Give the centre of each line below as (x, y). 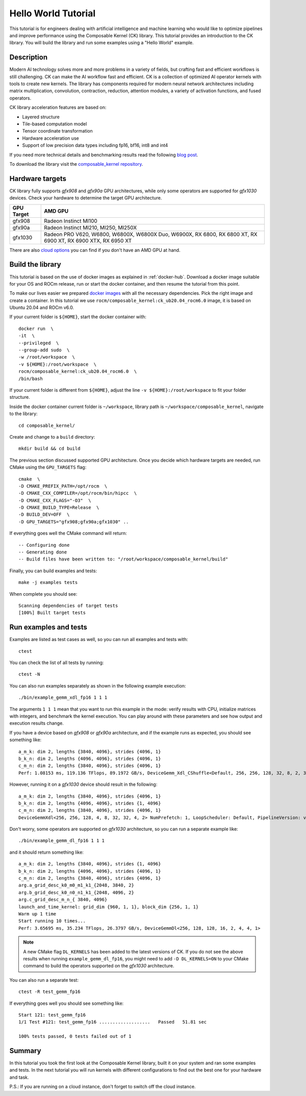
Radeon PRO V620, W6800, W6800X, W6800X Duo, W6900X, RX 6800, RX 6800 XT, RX (151, 234)
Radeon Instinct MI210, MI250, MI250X (91, 227)
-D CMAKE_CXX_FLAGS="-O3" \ (55, 500)
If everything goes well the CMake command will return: (68, 533)
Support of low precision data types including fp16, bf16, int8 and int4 (95, 145)
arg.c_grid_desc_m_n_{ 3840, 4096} (63, 900)
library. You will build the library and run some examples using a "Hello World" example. (101, 43)
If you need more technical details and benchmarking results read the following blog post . (104, 155)
